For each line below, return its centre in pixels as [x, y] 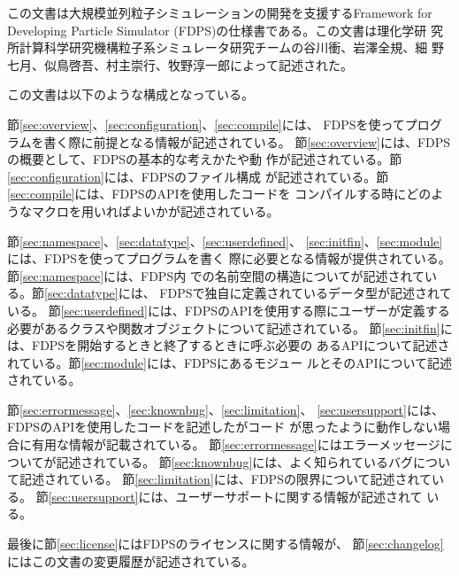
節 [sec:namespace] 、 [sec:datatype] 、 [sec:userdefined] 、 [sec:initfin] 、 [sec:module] [225, 241]
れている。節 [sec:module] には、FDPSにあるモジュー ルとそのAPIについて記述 [230, 362]
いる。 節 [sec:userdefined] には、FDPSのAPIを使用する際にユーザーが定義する [229, 310]
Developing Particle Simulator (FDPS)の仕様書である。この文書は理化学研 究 [225, 30]
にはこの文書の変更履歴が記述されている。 [131, 560]
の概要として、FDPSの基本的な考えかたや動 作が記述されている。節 [205, 159]
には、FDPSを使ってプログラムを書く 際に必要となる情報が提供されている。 [229, 258]
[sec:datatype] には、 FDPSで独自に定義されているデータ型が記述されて [248, 293]
